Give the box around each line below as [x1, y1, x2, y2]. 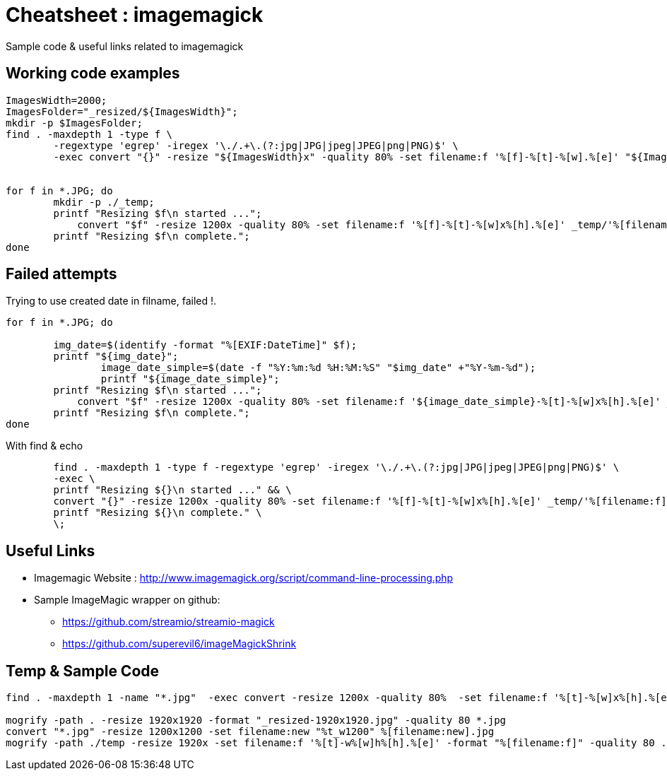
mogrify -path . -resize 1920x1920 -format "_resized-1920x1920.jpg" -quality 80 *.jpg [6, 715, 507, 727]
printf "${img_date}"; [53, 351, 179, 363]
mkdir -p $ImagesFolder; [6, 117, 143, 129]
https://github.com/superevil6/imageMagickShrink [62, 637, 297, 650]
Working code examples [6, 64, 180, 83]
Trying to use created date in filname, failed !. [6, 295, 217, 307]
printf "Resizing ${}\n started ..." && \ [53, 484, 292, 496]
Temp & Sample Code [6, 662, 160, 680]
